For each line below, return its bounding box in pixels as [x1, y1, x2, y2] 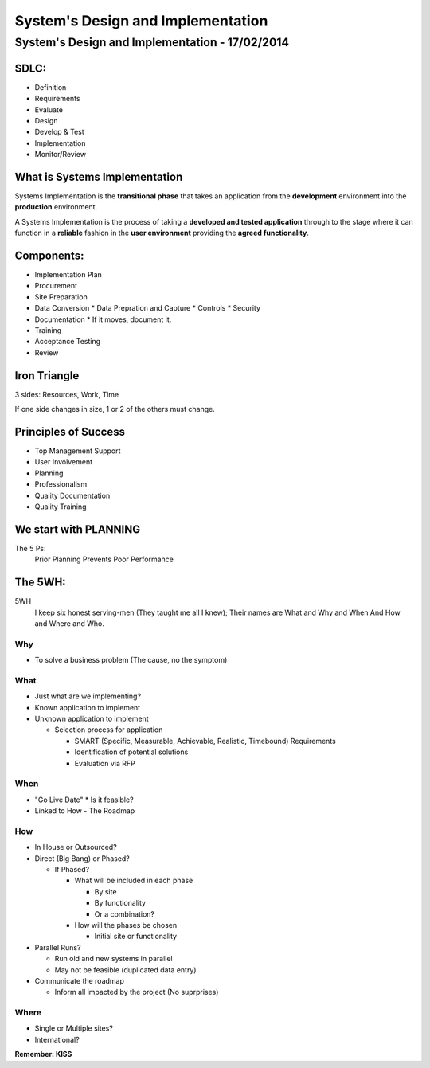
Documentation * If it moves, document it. [34, 315, 172, 324]
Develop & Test [34, 127, 85, 137]
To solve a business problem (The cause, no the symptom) [34, 655, 228, 665]
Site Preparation [34, 291, 88, 302]
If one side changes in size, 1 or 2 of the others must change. [14, 405, 215, 414]
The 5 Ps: [14, 543, 47, 553]
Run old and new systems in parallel [54, 954, 173, 964]
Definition [34, 82, 67, 92]
